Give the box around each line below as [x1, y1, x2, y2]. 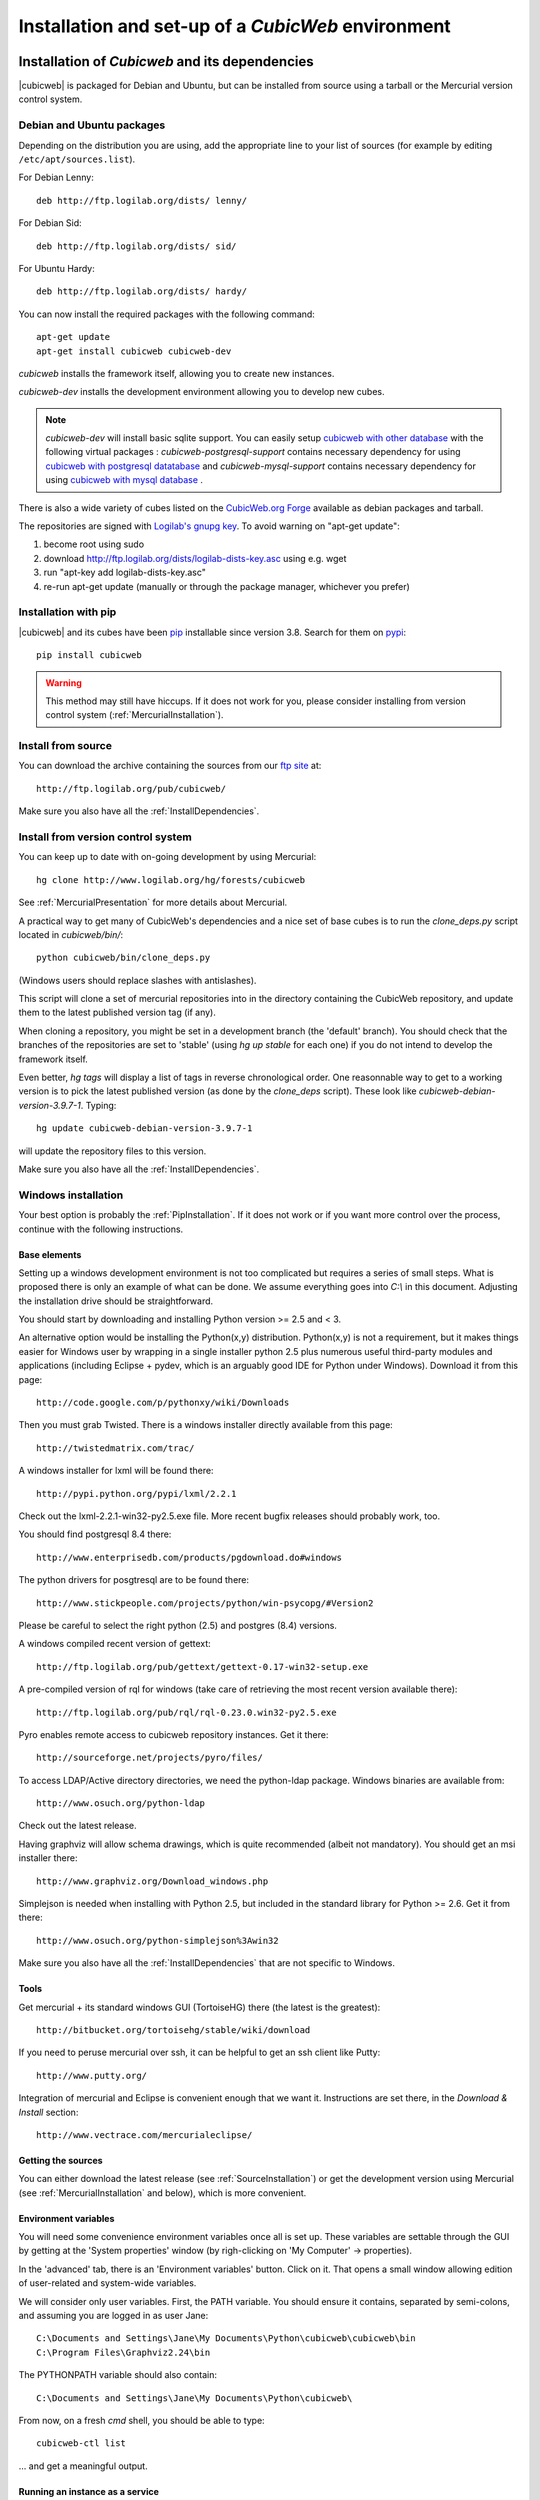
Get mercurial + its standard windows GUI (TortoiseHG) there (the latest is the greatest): [18, 2001, 381, 2013]
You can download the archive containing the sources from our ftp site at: [18, 760, 322, 772]
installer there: [18, 1852, 78, 1864]
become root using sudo [43, 538, 145, 550]
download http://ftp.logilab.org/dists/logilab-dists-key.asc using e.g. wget [43, 552, 347, 564]
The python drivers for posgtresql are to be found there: [18, 1574, 250, 1586]
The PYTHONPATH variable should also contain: [18, 2369, 218, 2381]
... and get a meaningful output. [18, 2460, 149, 2472]
